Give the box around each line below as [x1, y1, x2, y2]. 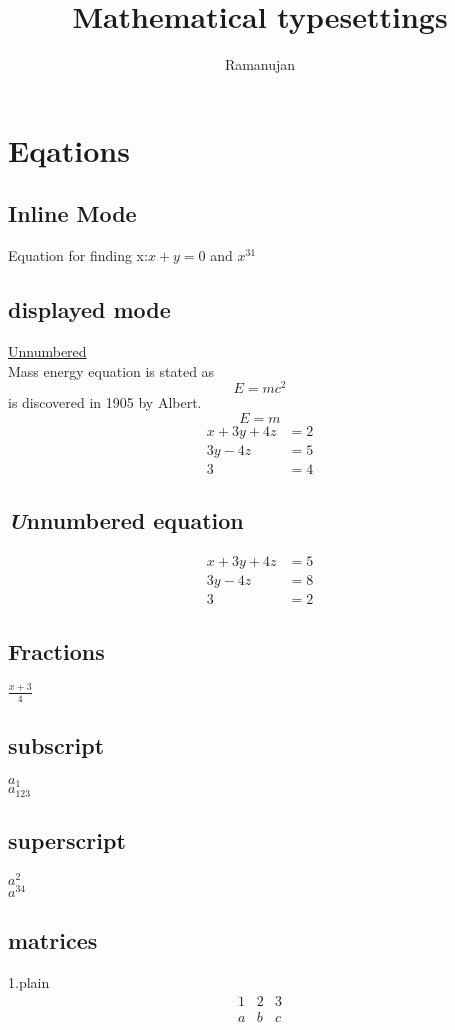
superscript [8, 825, 126, 855]
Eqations [8, 129, 130, 170]
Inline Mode [8, 198, 137, 229]
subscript [8, 729, 105, 760]
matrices [8, 925, 98, 956]
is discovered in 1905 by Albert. [8, 392, 202, 413]
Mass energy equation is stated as [8, 360, 215, 381]
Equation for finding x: [8, 245, 148, 266]
